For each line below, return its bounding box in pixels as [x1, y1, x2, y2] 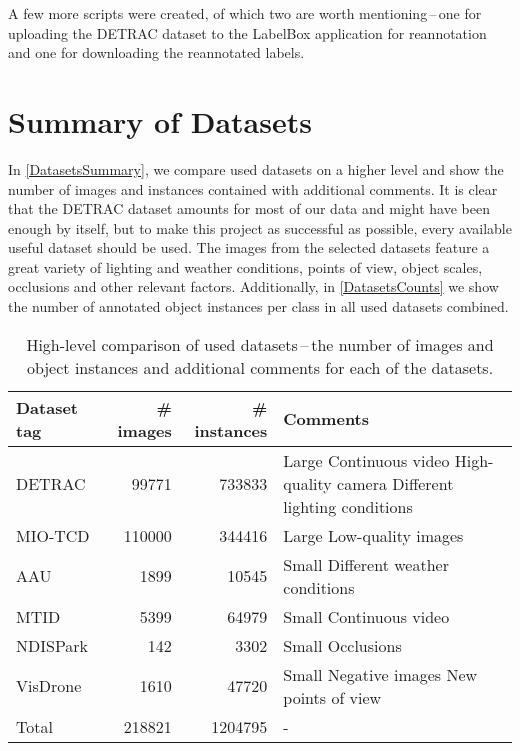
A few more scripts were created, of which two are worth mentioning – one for [8, 3, 482, 23]
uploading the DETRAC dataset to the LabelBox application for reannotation [8, 22, 487, 43]
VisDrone [16, 674, 82, 698]
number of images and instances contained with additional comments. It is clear [8, 178, 498, 199]
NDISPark [16, 633, 89, 657]
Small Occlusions [283, 633, 402, 657]
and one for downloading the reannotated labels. [8, 42, 305, 63]
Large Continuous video [283, 448, 450, 472]
